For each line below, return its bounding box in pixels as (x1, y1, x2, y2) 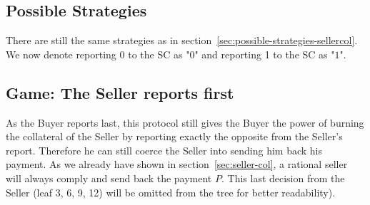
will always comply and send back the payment (6, 170, 212, 185)
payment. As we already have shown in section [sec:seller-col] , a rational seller (6, 157, 348, 172)
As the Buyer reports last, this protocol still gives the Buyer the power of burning (6, 115, 364, 130)
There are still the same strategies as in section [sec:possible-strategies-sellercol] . (6, 33, 358, 48)
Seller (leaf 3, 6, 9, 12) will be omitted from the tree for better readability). (6, 184, 336, 199)
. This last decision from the (221, 170, 345, 185)
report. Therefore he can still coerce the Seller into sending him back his (6, 142, 323, 157)
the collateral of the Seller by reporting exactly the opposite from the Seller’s (6, 129, 343, 144)
